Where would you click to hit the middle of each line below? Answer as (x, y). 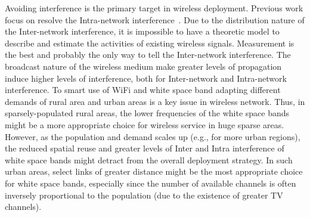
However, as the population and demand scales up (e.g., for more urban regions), (153, 136)
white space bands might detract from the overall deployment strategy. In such (149, 159)
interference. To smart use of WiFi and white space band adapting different (143, 90)
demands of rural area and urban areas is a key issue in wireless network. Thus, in (155, 101)
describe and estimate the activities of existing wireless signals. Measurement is (150, 43)
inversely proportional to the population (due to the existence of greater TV (144, 195)
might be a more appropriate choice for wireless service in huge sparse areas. (145, 124)
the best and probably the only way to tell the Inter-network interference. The (148, 55)
